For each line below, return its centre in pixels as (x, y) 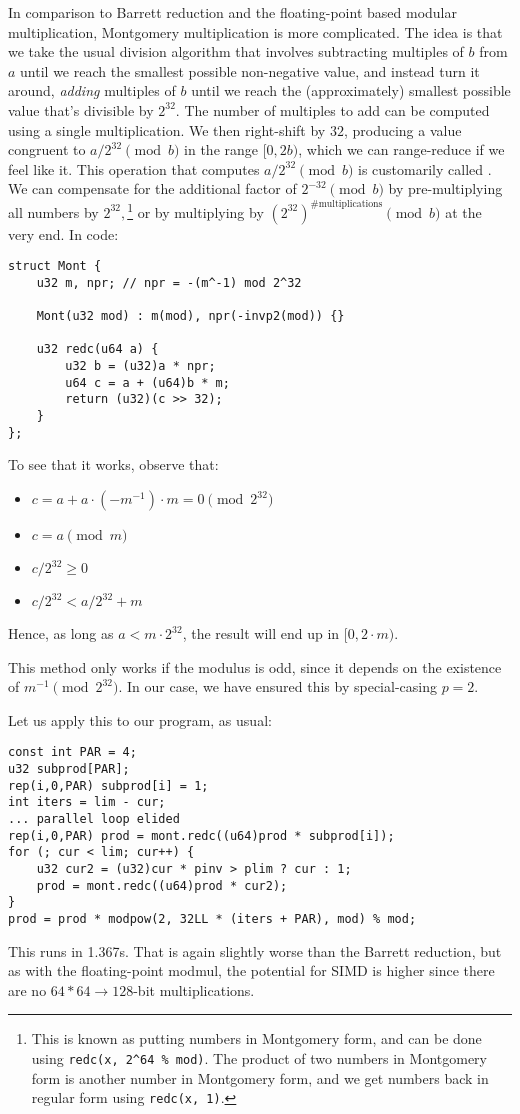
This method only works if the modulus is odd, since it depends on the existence (255, 666)
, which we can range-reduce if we (401, 149)
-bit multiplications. (194, 989)
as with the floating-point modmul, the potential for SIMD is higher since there (251, 970)
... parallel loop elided (94, 819)
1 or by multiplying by (195, 210)
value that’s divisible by (81, 109)
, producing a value (402, 129)
